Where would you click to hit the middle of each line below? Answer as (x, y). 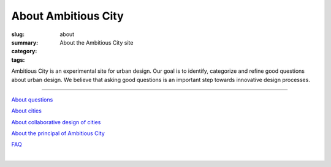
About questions (32, 99)
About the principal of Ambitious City (58, 133)
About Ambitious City (67, 16)
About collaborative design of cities (56, 122)
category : (24, 51)
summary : (25, 42)
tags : (18, 60)
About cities (27, 111)
